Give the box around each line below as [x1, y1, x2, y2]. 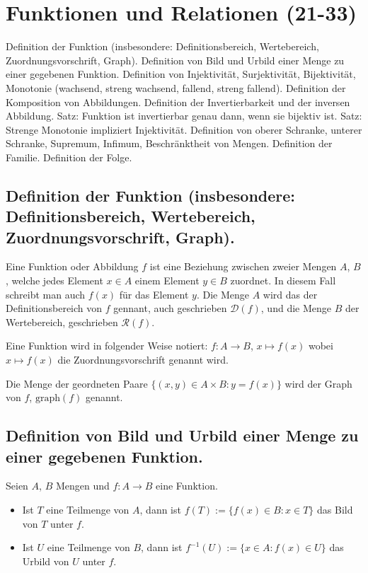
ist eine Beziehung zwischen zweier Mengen [149, 259, 337, 274]
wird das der [263, 286, 318, 301]
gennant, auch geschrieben [113, 301, 227, 316]
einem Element [134, 273, 200, 288]
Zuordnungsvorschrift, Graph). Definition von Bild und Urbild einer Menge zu [6, 52, 345, 67]
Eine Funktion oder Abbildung [6, 259, 139, 274]
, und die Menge [260, 301, 331, 316]
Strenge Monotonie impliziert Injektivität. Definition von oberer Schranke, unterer [6, 122, 362, 137]
